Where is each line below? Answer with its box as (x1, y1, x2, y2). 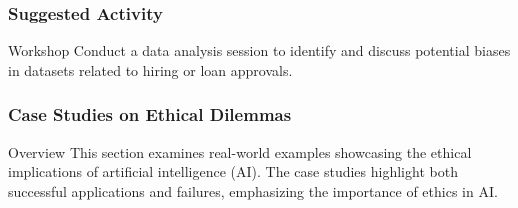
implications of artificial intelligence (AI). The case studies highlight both (8, 161, 458, 182)
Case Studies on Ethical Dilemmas (8, 102, 292, 127)
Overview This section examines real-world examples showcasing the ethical (8, 141, 472, 162)
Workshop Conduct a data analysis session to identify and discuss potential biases (8, 40, 511, 61)
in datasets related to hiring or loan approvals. (8, 59, 293, 80)
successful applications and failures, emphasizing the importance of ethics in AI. (8, 180, 498, 201)
